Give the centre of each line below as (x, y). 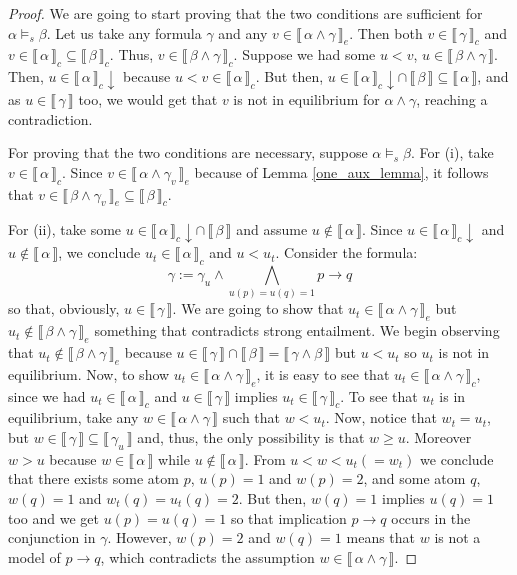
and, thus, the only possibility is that (251, 437)
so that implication (288, 517)
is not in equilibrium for (306, 99)
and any (243, 32)
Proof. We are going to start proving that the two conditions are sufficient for (245, 13)
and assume (272, 229)
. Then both (386, 32)
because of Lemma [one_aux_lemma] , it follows (341, 171)
